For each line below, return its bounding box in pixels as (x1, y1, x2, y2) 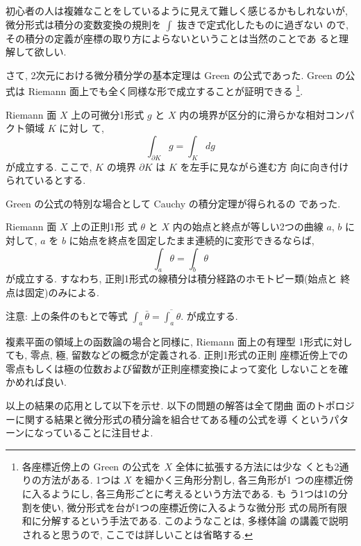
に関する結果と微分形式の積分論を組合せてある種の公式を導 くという (15, 411, 330, 426)
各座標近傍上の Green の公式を (22, 459, 161, 473)
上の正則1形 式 (71, 219, 137, 234)
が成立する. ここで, (6, 159, 92, 173)
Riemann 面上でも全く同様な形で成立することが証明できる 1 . (28, 82, 303, 99)
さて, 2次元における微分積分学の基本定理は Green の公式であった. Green (6, 67, 333, 82)
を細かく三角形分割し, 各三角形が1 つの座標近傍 (135, 472, 353, 487)
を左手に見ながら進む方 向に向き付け (180, 159, 349, 173)
